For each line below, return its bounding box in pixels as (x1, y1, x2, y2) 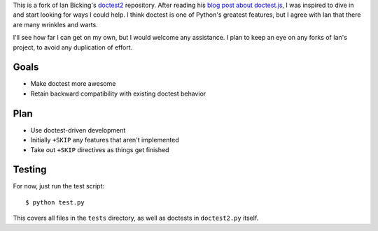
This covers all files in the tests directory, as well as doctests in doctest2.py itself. (13, 214, 259, 223)
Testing (13, 164, 47, 176)
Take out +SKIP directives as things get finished (30, 145, 169, 154)
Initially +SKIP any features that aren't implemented (30, 136, 180, 144)
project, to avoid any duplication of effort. (13, 43, 133, 52)
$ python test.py (25, 198, 85, 206)
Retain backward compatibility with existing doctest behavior (30, 89, 206, 98)
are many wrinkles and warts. (13, 20, 98, 29)
